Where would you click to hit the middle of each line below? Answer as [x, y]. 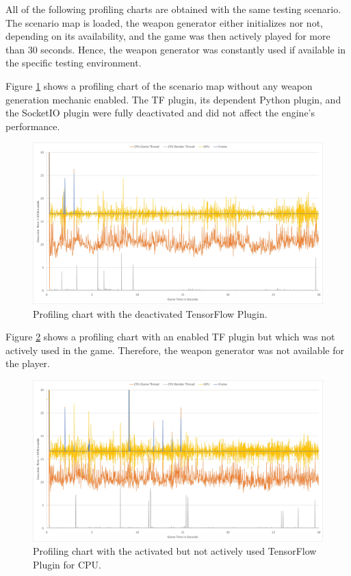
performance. [33, 126]
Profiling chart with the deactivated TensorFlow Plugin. [150, 313]
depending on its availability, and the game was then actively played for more [168, 36]
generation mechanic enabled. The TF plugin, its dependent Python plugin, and [173, 99]
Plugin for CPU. [67, 564]
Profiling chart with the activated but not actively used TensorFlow [175, 551]
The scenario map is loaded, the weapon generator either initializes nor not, [164, 22]
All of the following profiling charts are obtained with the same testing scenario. [173, 9]
